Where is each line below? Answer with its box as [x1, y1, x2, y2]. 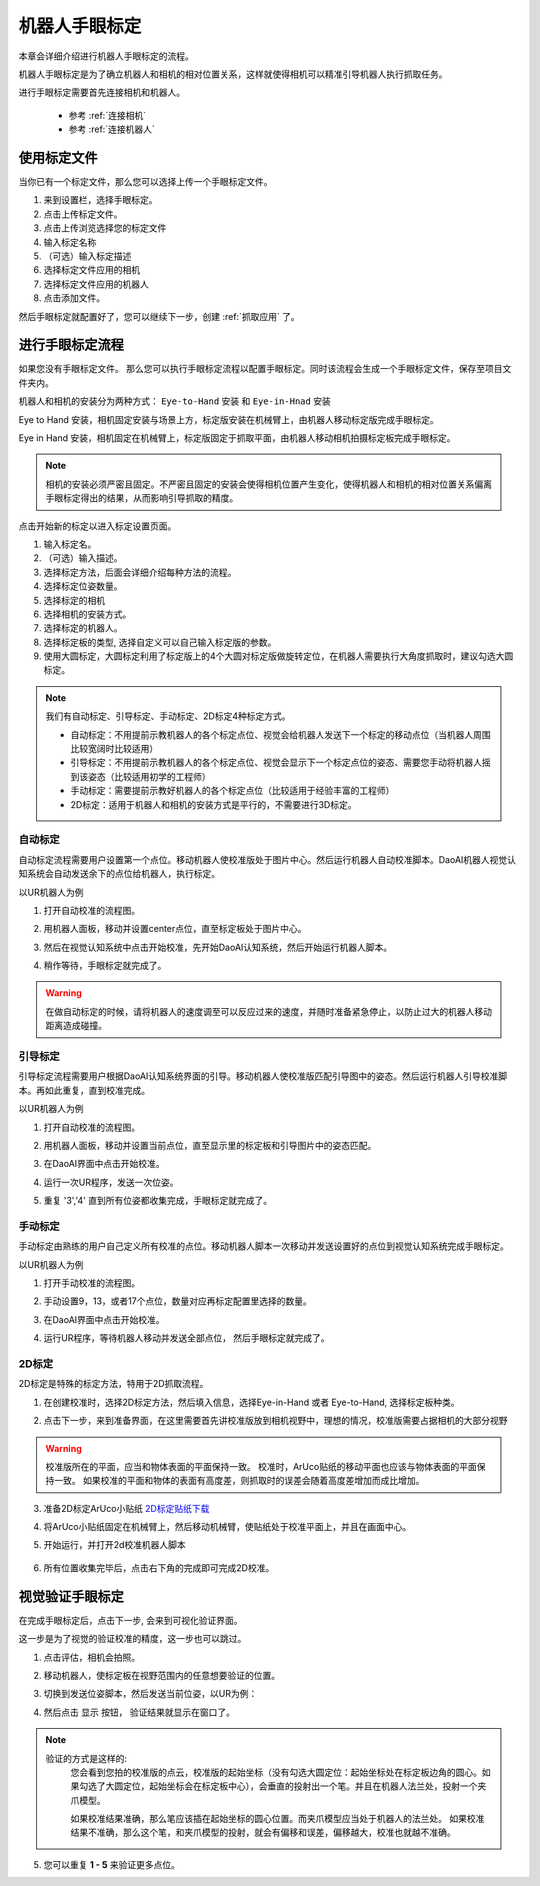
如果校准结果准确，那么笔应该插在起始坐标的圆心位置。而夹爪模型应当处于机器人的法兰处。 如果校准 [70, 1813, 485, 1825]
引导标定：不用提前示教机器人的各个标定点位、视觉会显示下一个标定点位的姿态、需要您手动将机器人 [70, 756, 482, 769]
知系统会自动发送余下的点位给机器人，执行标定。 [18, 868, 220, 880]
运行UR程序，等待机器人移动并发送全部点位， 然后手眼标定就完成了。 [43, 1332, 330, 1344]
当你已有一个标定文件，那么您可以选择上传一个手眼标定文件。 [18, 176, 273, 188]
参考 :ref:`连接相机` [68, 109, 147, 121]
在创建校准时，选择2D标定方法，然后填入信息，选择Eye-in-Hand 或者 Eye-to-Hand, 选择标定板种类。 [43, 1396, 460, 1408]
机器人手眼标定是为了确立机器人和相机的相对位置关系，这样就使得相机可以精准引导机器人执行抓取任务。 [18, 68, 448, 80]
